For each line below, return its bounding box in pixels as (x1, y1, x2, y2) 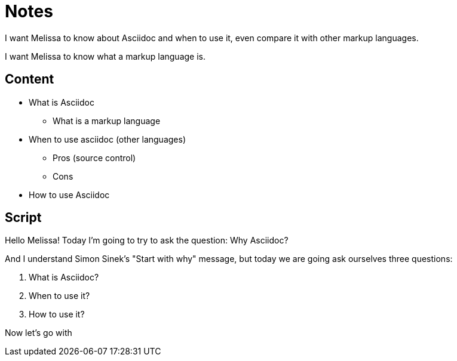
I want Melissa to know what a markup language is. (5, 51, 206, 61)
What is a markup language (53, 115, 161, 126)
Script (5, 210, 42, 226)
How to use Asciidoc (29, 189, 110, 200)
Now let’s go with (5, 328, 72, 338)
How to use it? (29, 309, 85, 320)
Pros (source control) (53, 152, 136, 163)
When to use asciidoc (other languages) (29, 134, 186, 144)
